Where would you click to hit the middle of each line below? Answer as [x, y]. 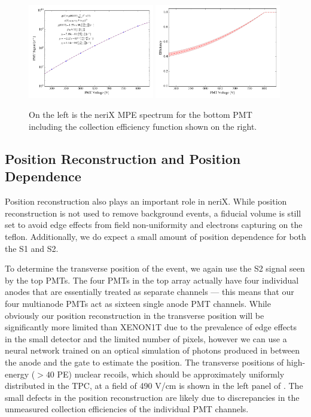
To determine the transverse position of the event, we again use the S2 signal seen [155, 268]
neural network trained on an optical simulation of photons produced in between [153, 350]
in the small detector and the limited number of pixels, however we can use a [146, 338]
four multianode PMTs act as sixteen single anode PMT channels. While [138, 303]
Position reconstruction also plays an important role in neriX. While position [146, 201]
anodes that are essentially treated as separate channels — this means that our [150, 292]
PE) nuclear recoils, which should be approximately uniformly [171, 374]
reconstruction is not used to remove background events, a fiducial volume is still [153, 213]
